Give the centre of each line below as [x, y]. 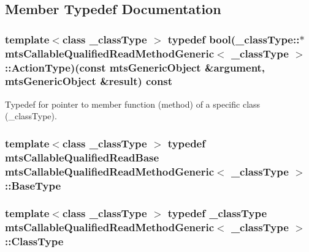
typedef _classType [217, 213]
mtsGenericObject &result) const [89, 81]
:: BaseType [33, 185]
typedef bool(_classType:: [234, 39]
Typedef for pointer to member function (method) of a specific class [133, 104]
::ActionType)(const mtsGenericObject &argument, [135, 67]
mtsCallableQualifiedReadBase [82, 157]
